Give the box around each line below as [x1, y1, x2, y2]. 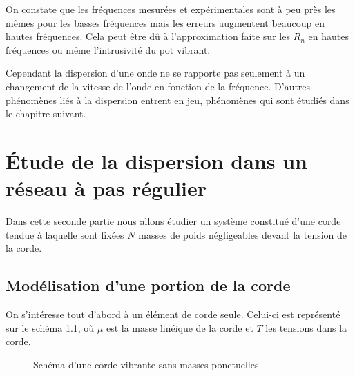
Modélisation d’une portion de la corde [6, 275, 291, 296]
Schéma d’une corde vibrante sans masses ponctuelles [33, 357, 259, 371]
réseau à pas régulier [6, 174, 207, 202]
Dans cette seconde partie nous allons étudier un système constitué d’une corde [6, 214, 341, 228]
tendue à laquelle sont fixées [6, 227, 124, 241]
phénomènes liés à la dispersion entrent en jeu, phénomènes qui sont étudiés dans [6, 92, 349, 107]
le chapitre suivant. [6, 106, 86, 121]
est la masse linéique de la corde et [106, 320, 253, 335]
